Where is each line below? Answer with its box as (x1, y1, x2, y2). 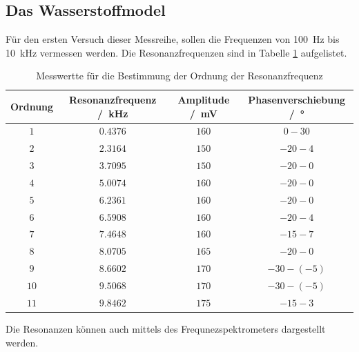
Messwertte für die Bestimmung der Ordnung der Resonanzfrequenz (36, 68, 323, 83)
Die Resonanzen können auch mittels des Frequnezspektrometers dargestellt (6, 321, 326, 335)
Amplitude (177, 92, 230, 106)
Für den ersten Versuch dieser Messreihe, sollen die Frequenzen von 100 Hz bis (6, 32, 340, 46)
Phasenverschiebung (248, 92, 346, 106)
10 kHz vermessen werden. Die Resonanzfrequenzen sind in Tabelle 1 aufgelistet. (6, 45, 347, 59)
